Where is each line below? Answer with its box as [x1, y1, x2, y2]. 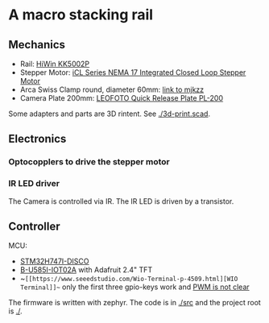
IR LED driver [8, 178, 60, 189]
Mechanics [8, 38, 66, 52]
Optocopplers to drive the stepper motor [8, 156, 171, 168]
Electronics [8, 132, 67, 146]
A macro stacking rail [8, 6, 154, 24]
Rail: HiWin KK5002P [19, 59, 90, 68]
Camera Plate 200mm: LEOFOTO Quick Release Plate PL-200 [19, 93, 224, 102]
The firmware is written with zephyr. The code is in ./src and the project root [8, 298, 262, 308]
